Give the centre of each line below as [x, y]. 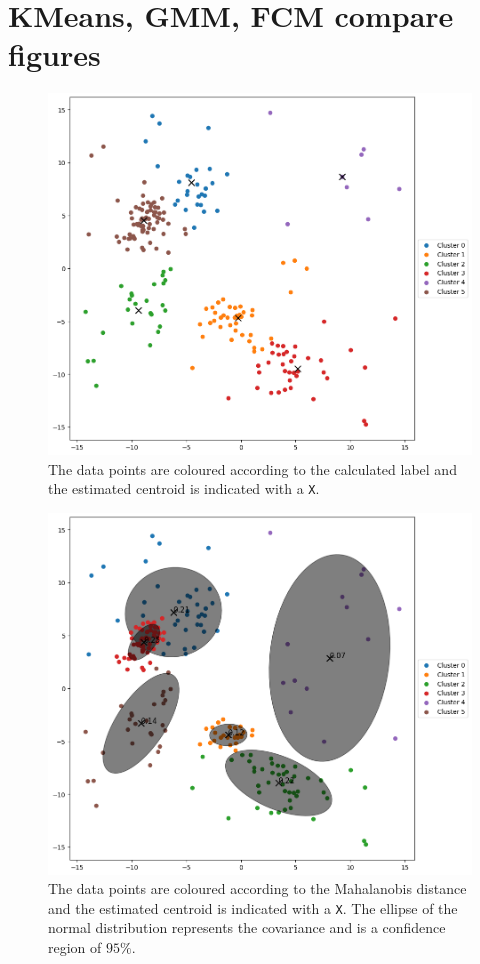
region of [75, 947]
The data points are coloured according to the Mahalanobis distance [257, 888]
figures [54, 54]
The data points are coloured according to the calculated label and [252, 468]
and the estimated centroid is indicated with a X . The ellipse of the [253, 907]
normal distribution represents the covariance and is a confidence [247, 927]
